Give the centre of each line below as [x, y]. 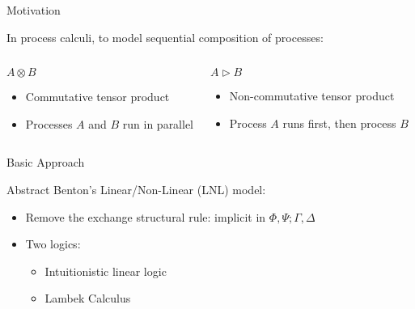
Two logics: [53, 244]
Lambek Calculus [88, 298]
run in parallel [158, 123]
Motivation [34, 10]
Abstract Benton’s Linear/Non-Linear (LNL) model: [136, 189]
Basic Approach [46, 162]
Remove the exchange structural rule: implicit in [146, 216]
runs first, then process [339, 123]
